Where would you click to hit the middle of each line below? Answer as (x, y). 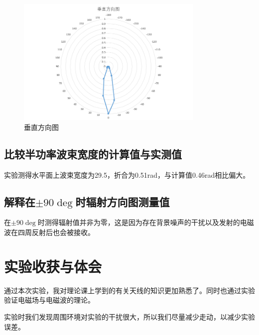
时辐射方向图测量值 (123, 201)
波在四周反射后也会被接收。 (49, 232)
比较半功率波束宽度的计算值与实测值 (93, 154)
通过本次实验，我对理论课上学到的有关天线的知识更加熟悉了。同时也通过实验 (129, 290)
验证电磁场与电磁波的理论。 (49, 300)
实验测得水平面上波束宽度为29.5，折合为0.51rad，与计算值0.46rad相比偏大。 (127, 174)
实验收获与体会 (53, 266)
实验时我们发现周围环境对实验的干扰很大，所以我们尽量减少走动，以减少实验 (129, 316)
